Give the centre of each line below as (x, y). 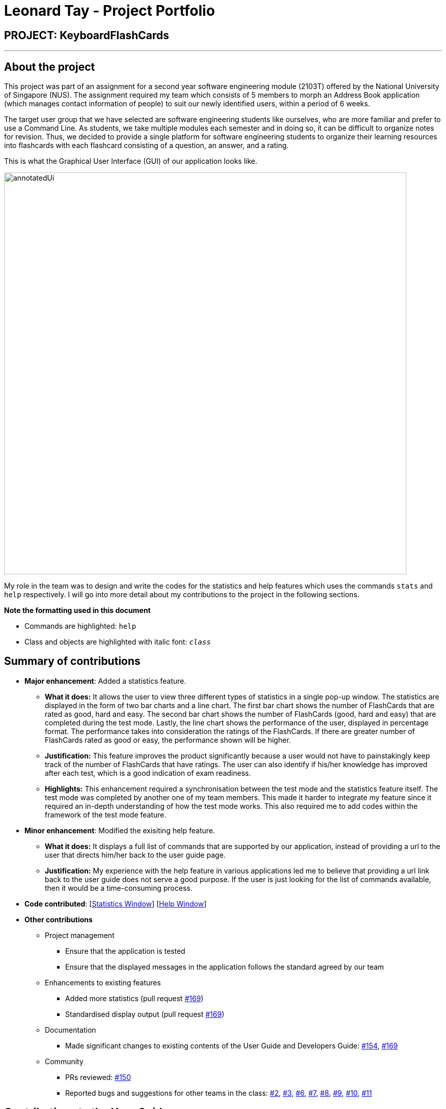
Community (64, 1061)
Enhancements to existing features (103, 982)
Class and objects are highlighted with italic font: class (118, 642)
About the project (50, 67)
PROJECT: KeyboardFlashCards (87, 35)
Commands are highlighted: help (80, 626)
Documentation (71, 1030)
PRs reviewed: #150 (98, 1077)
